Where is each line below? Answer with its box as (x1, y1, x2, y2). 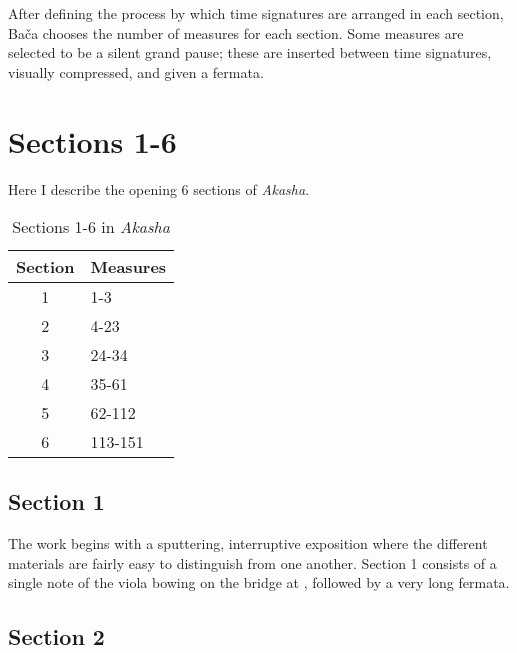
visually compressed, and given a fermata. (8, 61, 264, 82)
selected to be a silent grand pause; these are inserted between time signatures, (8, 42, 492, 63)
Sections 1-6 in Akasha (12, 215, 170, 239)
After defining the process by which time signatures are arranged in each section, (8, 3, 504, 23)
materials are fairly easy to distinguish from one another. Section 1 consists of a (8, 552, 497, 573)
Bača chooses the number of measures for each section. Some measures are (8, 22, 464, 43)
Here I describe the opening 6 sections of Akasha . (8, 178, 310, 199)
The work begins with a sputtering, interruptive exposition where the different (8, 533, 488, 554)
